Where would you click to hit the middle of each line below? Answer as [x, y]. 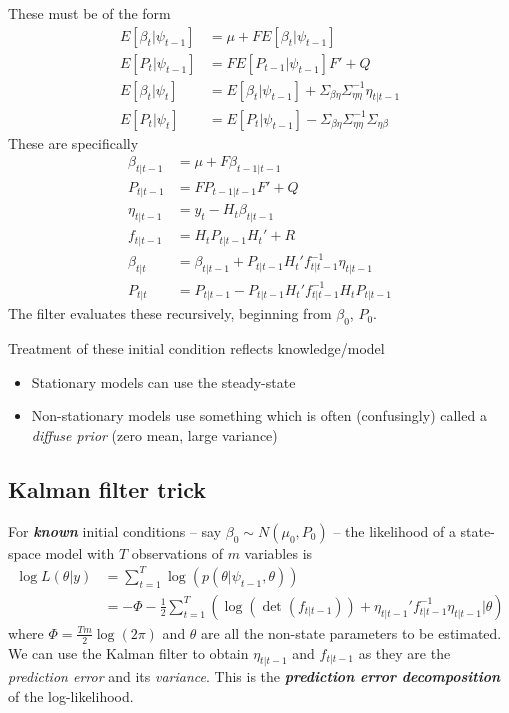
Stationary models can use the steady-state [163, 381]
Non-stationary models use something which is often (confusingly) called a [259, 415]
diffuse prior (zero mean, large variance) [154, 434]
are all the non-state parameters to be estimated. [351, 632]
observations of [177, 552]
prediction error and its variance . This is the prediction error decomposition [254, 676]
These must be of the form [89, 13]
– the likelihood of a [394, 530]
